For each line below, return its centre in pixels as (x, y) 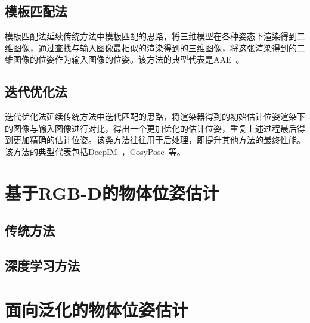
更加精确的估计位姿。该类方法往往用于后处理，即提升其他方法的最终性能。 (159, 140)
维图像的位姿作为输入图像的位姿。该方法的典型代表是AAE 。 (125, 59)
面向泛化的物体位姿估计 (97, 309)
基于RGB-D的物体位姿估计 (112, 192)
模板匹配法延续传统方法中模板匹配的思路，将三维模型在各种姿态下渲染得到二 (155, 36)
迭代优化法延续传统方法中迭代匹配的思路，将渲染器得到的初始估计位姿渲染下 (155, 117)
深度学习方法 (42, 265)
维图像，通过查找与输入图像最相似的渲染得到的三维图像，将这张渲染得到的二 (155, 47)
